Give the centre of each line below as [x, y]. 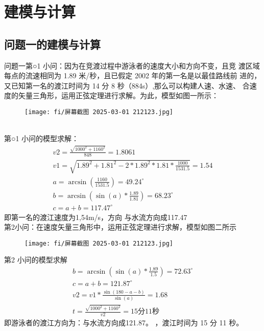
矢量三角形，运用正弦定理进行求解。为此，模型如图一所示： [118, 95]
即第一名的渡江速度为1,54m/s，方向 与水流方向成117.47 [96, 217]
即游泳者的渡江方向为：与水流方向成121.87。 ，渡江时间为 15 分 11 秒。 [124, 322]
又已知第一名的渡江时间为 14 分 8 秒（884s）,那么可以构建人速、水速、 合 [127, 85]
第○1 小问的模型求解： [42, 138]
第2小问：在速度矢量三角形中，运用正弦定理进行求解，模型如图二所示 [120, 227]
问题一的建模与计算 [52, 44]
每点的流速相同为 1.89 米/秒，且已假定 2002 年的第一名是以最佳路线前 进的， [133, 75]
